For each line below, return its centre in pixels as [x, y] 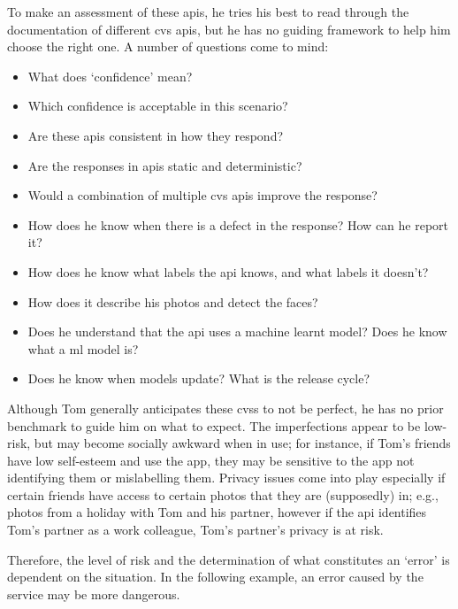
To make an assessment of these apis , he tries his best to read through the [208, 12]
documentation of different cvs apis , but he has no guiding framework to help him [229, 29]
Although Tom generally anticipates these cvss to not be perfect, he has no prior [225, 408]
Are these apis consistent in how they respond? [156, 135]
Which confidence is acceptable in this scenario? [158, 106]
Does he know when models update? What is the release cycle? [199, 378]
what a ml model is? [83, 348]
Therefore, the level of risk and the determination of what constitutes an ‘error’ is [229, 559]
